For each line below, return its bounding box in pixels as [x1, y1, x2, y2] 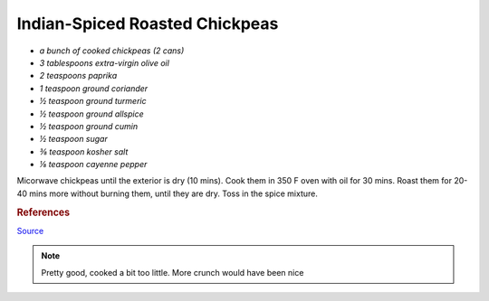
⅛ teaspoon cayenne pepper [39, 159, 148, 170]
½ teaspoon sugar [39, 134, 108, 145]
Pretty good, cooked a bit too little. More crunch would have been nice [41, 267, 304, 277]
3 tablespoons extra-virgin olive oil [39, 57, 169, 68]
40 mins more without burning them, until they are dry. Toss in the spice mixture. [16, 188, 319, 199]
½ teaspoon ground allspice [39, 108, 144, 119]
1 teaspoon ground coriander [39, 82, 149, 94]
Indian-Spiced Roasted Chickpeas [16, 14, 279, 33]
